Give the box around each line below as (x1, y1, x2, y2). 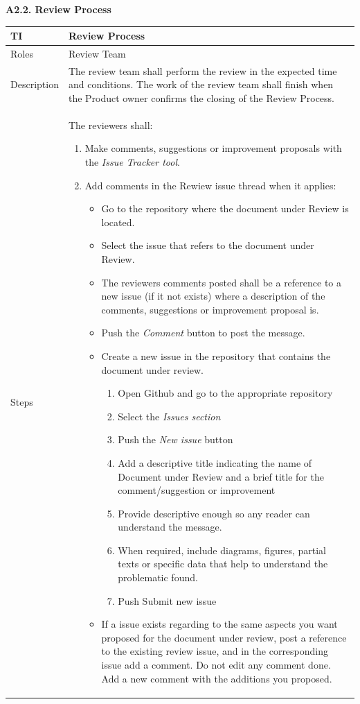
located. (101, 214, 135, 229)
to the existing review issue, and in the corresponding (101, 644, 329, 658)
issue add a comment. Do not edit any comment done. (101, 658, 331, 672)
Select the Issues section (118, 409, 221, 423)
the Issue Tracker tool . (84, 155, 180, 169)
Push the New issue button (118, 432, 233, 447)
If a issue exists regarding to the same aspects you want (101, 617, 338, 631)
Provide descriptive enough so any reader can (118, 506, 310, 520)
